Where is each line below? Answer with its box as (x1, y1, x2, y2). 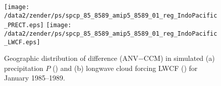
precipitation (4, 62, 43, 73)
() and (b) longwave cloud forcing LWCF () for (52, 62, 198, 73)
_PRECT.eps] (4, 22, 44, 29)
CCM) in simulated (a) (143, 53, 215, 63)
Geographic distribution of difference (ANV (4, 53, 138, 63)
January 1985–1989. (4, 72, 65, 83)
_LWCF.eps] (4, 38, 40, 46)
